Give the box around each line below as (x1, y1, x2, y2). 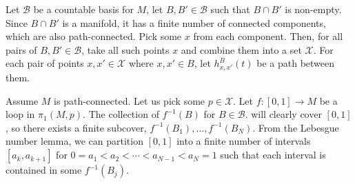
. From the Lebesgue (252, 120, 339, 134)
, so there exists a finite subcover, (6, 120, 147, 134)
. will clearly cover (245, 107, 322, 121)
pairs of (6, 42, 37, 57)
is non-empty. (285, 2, 342, 16)
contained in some (6, 163, 82, 177)
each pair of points (6, 56, 84, 70)
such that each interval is (220, 147, 326, 162)
